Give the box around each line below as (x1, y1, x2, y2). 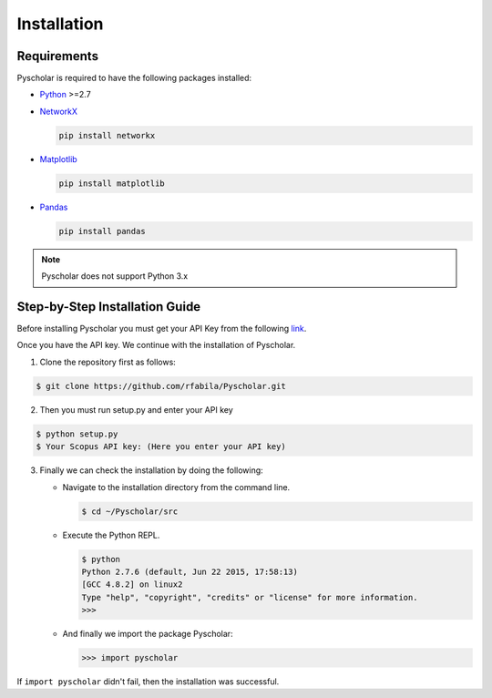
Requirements (16, 48, 99, 64)
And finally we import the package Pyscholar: (62, 629, 233, 640)
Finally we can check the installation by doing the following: (39, 465, 263, 476)
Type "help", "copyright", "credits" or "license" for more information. (81, 592, 418, 602)
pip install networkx (58, 130, 156, 140)
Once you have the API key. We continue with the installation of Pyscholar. (16, 340, 296, 351)
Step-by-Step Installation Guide (16, 299, 201, 314)
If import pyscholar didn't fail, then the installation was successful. (16, 676, 280, 687)
